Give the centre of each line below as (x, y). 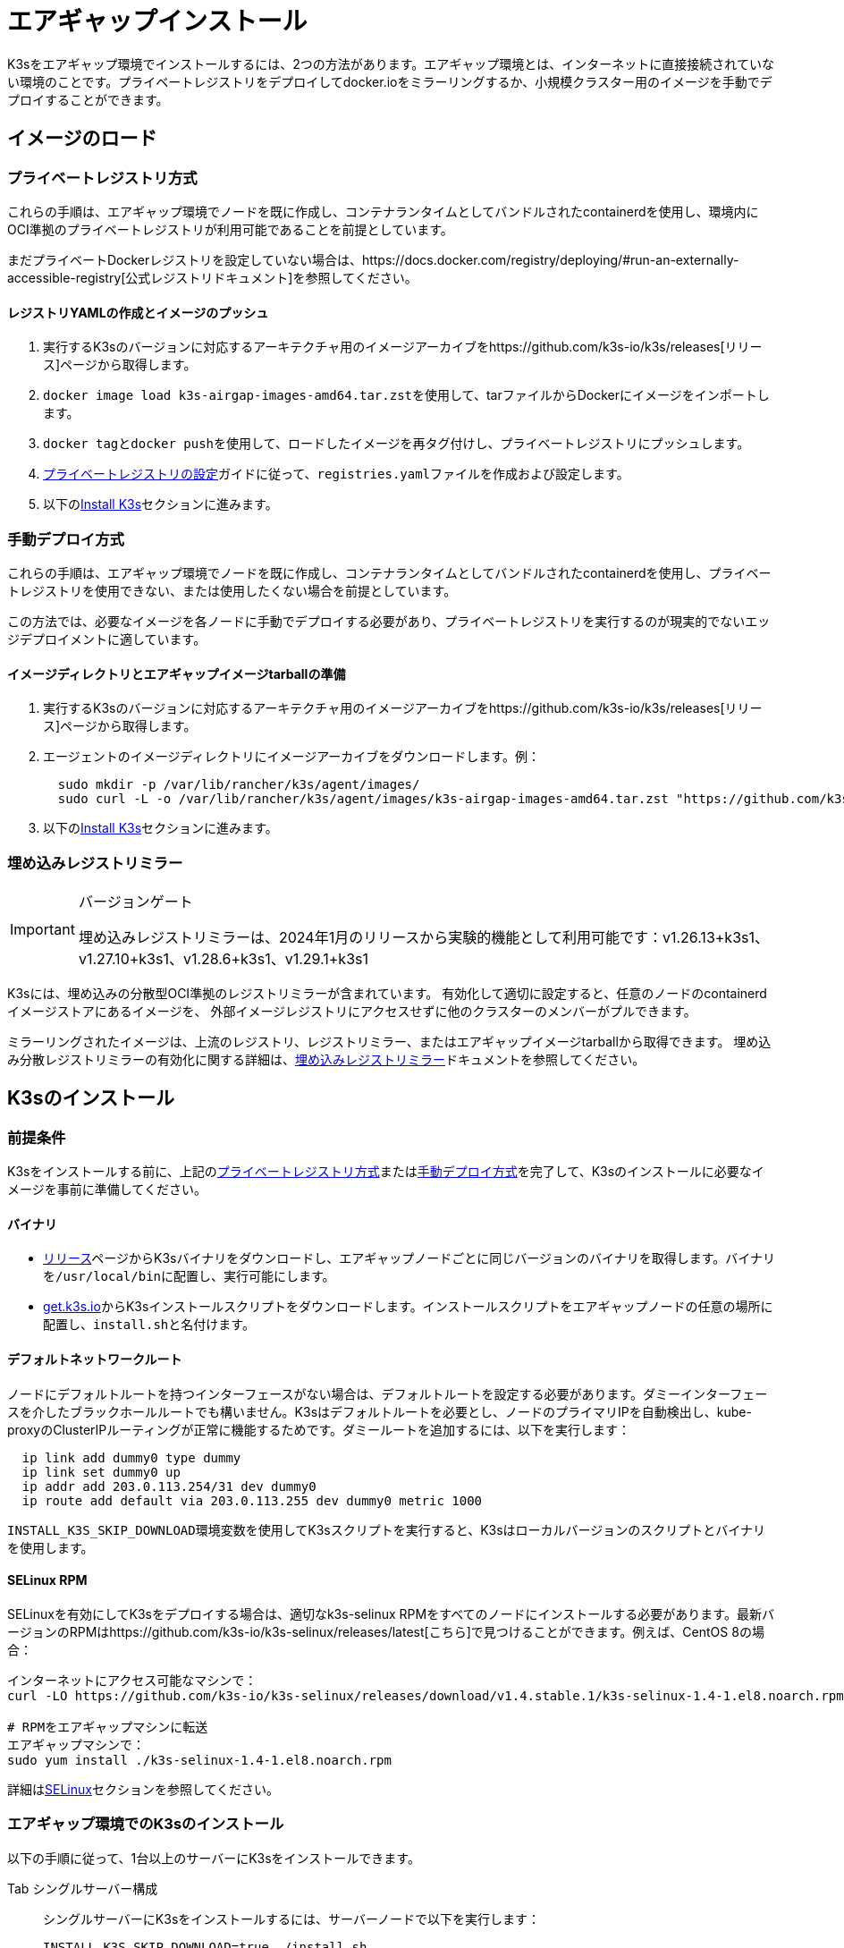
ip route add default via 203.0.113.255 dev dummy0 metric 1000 (252, 1500)
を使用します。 (51, 1547)
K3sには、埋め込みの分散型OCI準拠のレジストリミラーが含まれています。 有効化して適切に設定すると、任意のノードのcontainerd (387, 993)
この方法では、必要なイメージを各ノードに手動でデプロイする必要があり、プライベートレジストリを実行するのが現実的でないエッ (389, 621)
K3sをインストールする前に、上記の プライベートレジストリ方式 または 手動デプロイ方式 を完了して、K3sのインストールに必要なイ (386, 1172)
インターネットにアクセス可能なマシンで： (132, 1680)
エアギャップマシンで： (76, 1745)
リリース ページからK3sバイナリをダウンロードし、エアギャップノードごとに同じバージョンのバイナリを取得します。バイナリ (409, 1258)
